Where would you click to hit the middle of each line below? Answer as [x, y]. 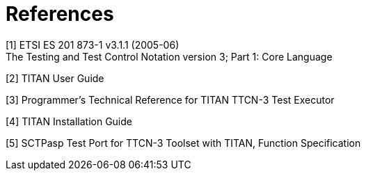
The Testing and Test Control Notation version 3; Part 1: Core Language [169, 56]
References [60, 14]
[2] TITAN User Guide [55, 78]
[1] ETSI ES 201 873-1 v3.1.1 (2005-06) [93, 45]
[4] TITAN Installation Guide [69, 121]
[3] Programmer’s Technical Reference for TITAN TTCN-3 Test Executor [170, 99]
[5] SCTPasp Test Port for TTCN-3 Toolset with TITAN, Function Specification [183, 143]
